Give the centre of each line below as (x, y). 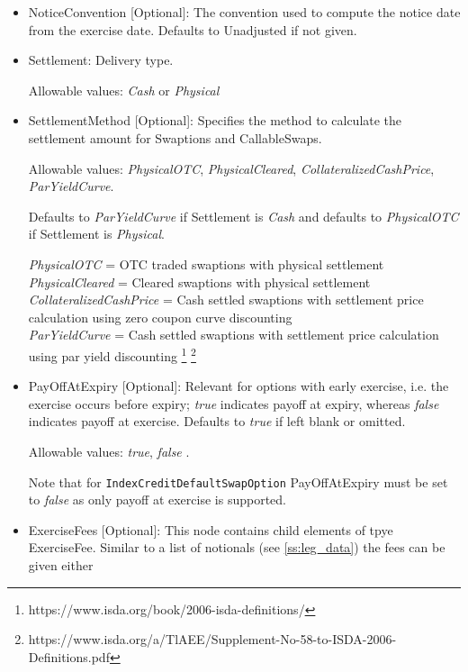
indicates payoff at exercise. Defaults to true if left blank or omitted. (217, 421)
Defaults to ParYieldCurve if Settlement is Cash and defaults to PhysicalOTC (243, 216)
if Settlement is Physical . (96, 234)
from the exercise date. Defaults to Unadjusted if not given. (193, 29)
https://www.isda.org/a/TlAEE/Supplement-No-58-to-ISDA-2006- (212, 639)
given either (61, 564)
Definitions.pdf (69, 656)
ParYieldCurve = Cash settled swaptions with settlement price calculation (234, 335)
